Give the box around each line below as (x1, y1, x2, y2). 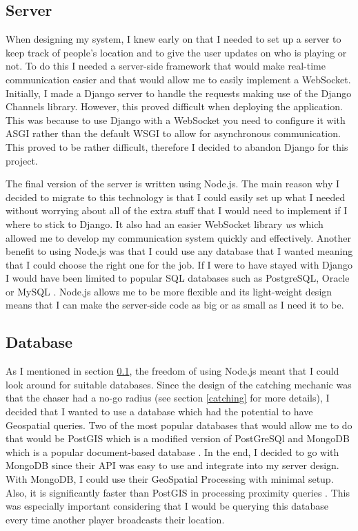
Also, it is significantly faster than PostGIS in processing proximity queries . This (6, 485, 350, 499)
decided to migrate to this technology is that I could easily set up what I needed (6, 189, 346, 204)
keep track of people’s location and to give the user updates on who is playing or (6, 45, 347, 59)
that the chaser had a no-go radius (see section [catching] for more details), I (6, 391, 330, 405)
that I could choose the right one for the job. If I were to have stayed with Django (6, 257, 352, 271)
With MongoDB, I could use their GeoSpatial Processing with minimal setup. (6, 472, 334, 486)
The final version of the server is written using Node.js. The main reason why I (6, 176, 340, 191)
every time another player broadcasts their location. (6, 512, 225, 526)
